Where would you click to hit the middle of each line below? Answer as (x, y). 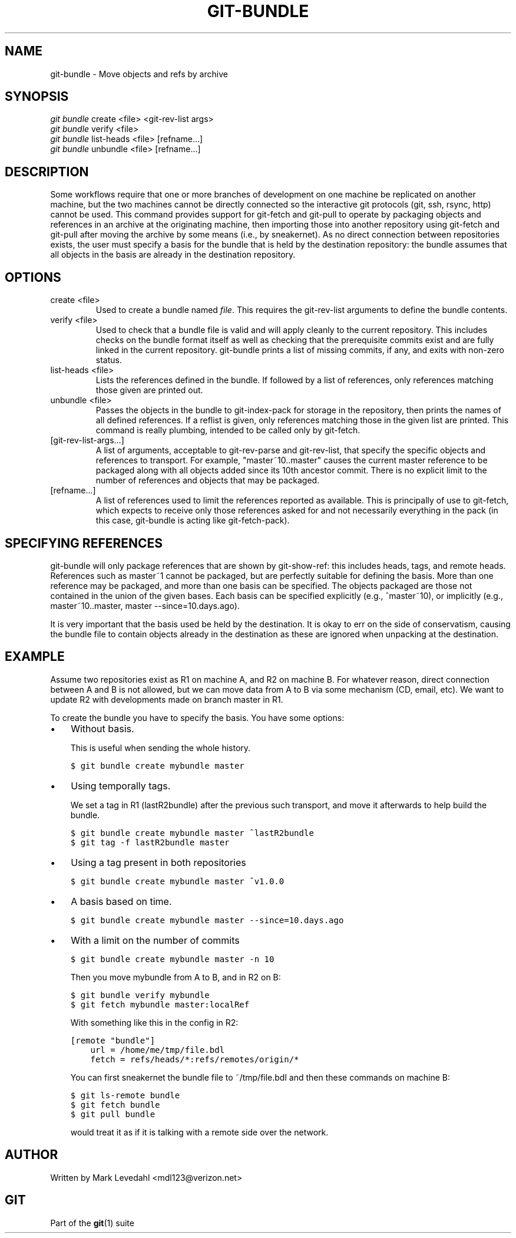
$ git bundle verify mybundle (140, 995)
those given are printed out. (149, 390)
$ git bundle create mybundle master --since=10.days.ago (207, 920)
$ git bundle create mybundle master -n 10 (172, 959)
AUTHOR (32, 1155)
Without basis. (102, 728)
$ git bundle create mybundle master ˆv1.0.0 (177, 881)
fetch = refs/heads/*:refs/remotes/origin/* (195, 1059)
